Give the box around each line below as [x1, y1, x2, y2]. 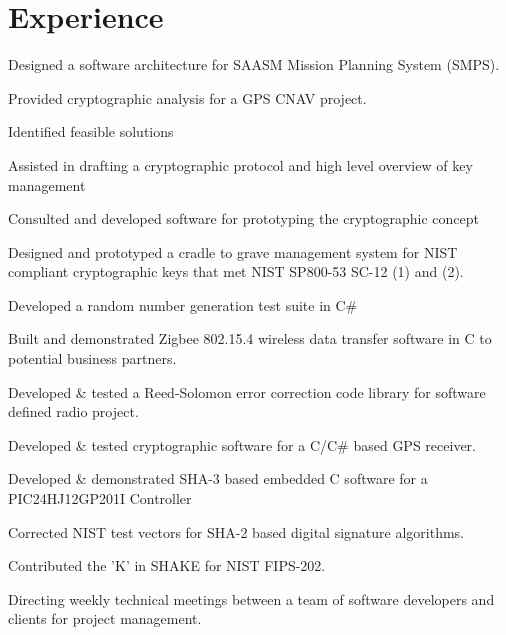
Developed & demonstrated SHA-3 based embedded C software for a [8, 468, 428, 489]
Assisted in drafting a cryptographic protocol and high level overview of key [8, 154, 473, 175]
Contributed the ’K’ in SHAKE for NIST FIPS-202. [8, 555, 326, 576]
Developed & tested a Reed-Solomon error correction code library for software [8, 381, 486, 402]
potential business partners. [8, 348, 177, 369]
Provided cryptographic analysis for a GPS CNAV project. [8, 87, 367, 108]
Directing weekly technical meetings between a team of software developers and [8, 588, 495, 609]
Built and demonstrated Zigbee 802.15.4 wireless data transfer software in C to [8, 328, 492, 349]
